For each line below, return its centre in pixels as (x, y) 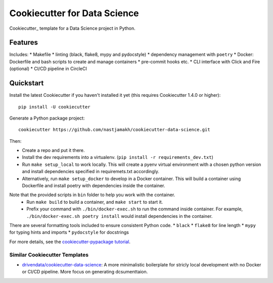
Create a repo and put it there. (54, 150)
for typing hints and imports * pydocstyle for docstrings (69, 233)
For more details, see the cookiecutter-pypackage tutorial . (70, 242)
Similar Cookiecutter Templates (49, 255)
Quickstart (27, 83)
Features (24, 43)
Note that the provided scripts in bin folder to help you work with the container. (92, 195)
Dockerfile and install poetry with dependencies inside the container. (94, 186)
